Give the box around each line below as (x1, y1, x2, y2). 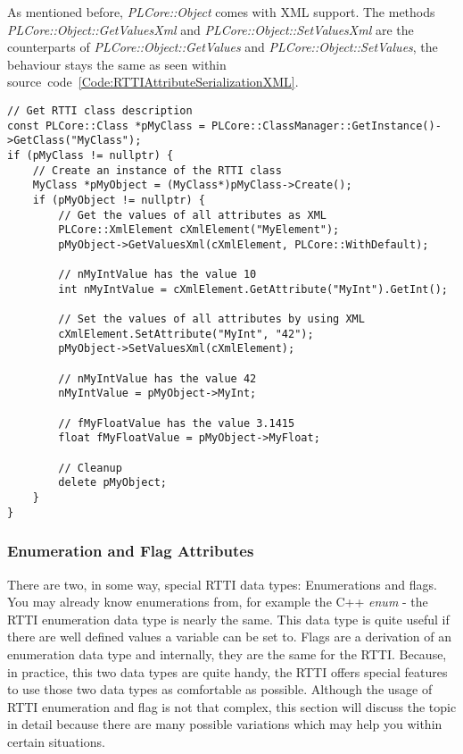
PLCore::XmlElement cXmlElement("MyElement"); (58, 223, 340, 237)
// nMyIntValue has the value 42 (58, 372, 257, 385)
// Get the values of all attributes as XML (58, 208, 327, 222)
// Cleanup (58, 461, 122, 474)
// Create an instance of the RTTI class (32, 163, 282, 177)
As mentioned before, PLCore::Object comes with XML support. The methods (7, 3, 435, 21)
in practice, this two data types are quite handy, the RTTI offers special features (7, 662, 448, 681)
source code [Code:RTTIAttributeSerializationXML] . (7, 72, 299, 91)
